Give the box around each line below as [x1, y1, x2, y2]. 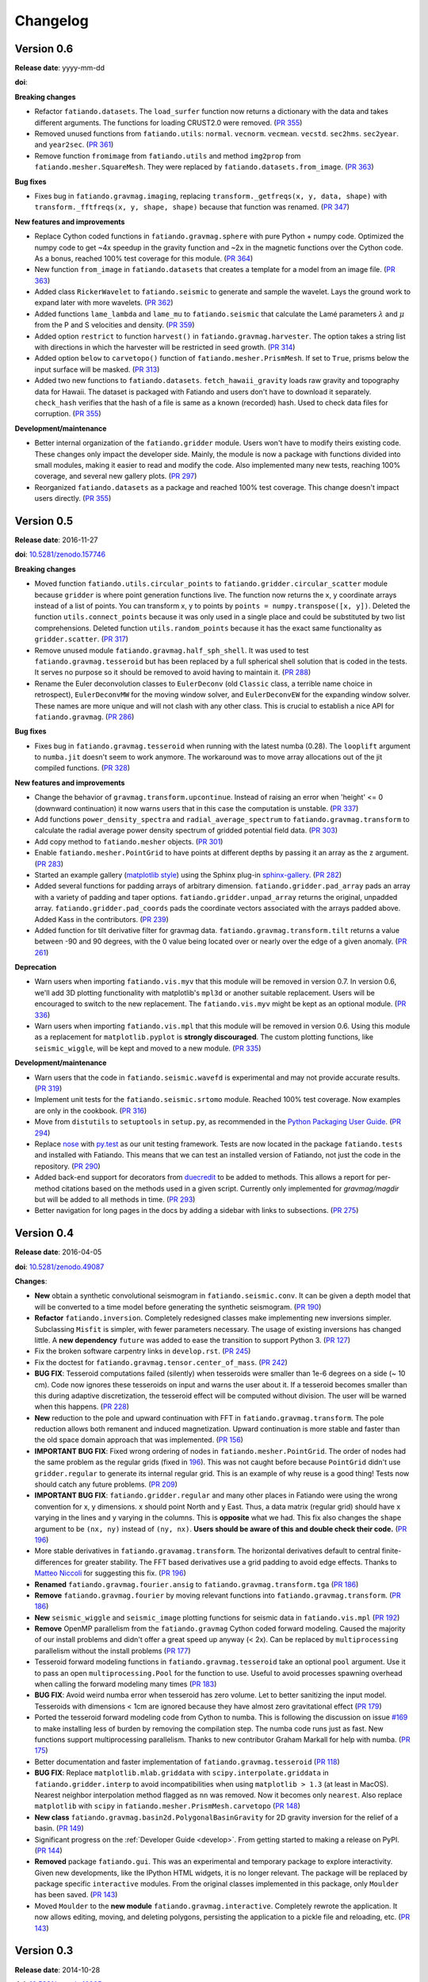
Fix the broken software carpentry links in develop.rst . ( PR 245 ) [34, 1346, 251, 1356]
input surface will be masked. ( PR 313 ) [34, 365, 160, 374]
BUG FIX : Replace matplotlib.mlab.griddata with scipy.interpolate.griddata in [34, 1768, 329, 1777]
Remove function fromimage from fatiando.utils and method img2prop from [34, 151, 301, 160]
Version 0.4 [14, 1226, 75, 1240]
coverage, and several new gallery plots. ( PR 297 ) [34, 472, 197, 481]
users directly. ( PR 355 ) [34, 494, 112, 503]
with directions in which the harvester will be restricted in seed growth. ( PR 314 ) [34, 342, 296, 352]
